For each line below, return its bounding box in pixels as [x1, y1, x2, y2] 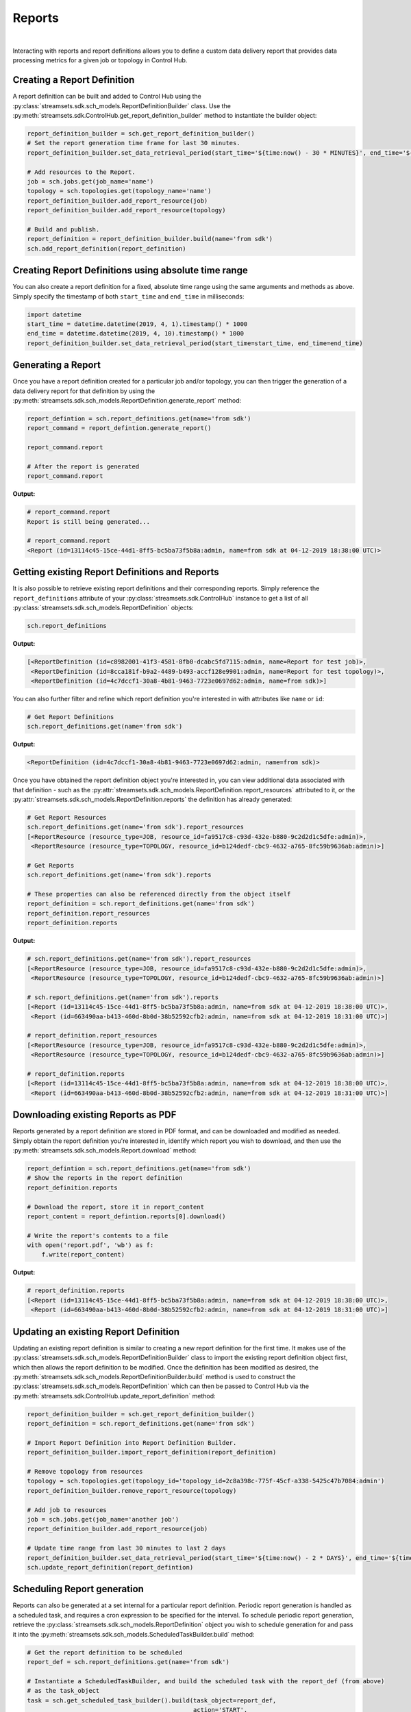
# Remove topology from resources [27, 1468, 143, 1476]
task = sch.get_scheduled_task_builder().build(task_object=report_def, [27, 1696, 277, 1704]
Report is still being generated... [27, 518, 151, 525]
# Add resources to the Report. [27, 168, 136, 176]
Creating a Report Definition [12, 74, 135, 86]
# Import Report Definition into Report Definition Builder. [27, 1439, 237, 1446]
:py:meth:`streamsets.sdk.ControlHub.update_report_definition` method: [12, 1392, 216, 1400]
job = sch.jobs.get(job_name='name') [27, 177, 154, 185]
